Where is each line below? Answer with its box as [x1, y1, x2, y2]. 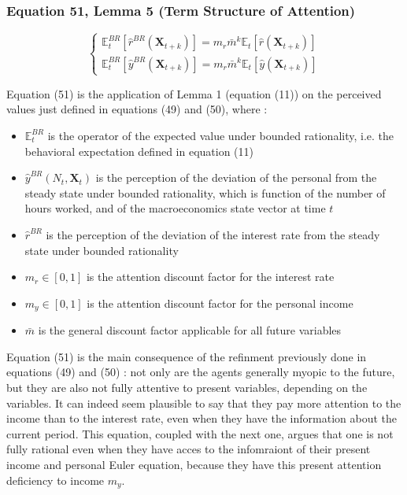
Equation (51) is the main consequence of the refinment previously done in [6, 348, 367, 364]
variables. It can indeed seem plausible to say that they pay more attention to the [6, 394, 401, 411]
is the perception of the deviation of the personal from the [95, 169, 377, 186]
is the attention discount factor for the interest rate [86, 268, 335, 285]
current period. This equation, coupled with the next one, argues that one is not [6, 425, 394, 441]
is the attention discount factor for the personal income [87, 294, 353, 311]
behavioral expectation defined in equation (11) [24, 142, 253, 159]
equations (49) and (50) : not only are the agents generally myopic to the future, [6, 364, 395, 380]
